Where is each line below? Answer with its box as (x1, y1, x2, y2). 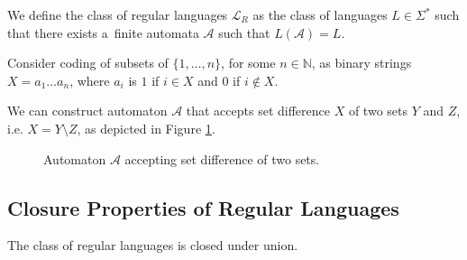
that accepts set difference (186, 101, 330, 120)
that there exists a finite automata (7, 23, 199, 42)
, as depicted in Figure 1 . (77, 118, 215, 137)
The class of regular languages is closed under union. (7, 236, 298, 255)
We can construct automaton (7, 101, 168, 120)
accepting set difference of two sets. (124, 149, 320, 168)
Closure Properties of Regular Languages (7, 193, 399, 221)
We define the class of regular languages (7, 5, 228, 23)
